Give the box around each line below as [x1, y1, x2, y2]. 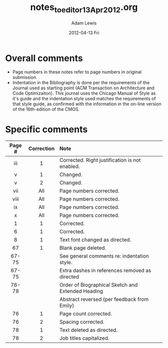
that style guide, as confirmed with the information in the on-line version [12, 101, 161, 107]
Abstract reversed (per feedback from [59, 296, 149, 303]
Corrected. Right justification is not [59, 157, 141, 164]
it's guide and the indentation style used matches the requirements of [12, 96, 156, 102]
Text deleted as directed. [59, 326, 118, 333]
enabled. [59, 163, 80, 170]
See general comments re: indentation [59, 253, 149, 260]
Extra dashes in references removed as [59, 267, 151, 274]
